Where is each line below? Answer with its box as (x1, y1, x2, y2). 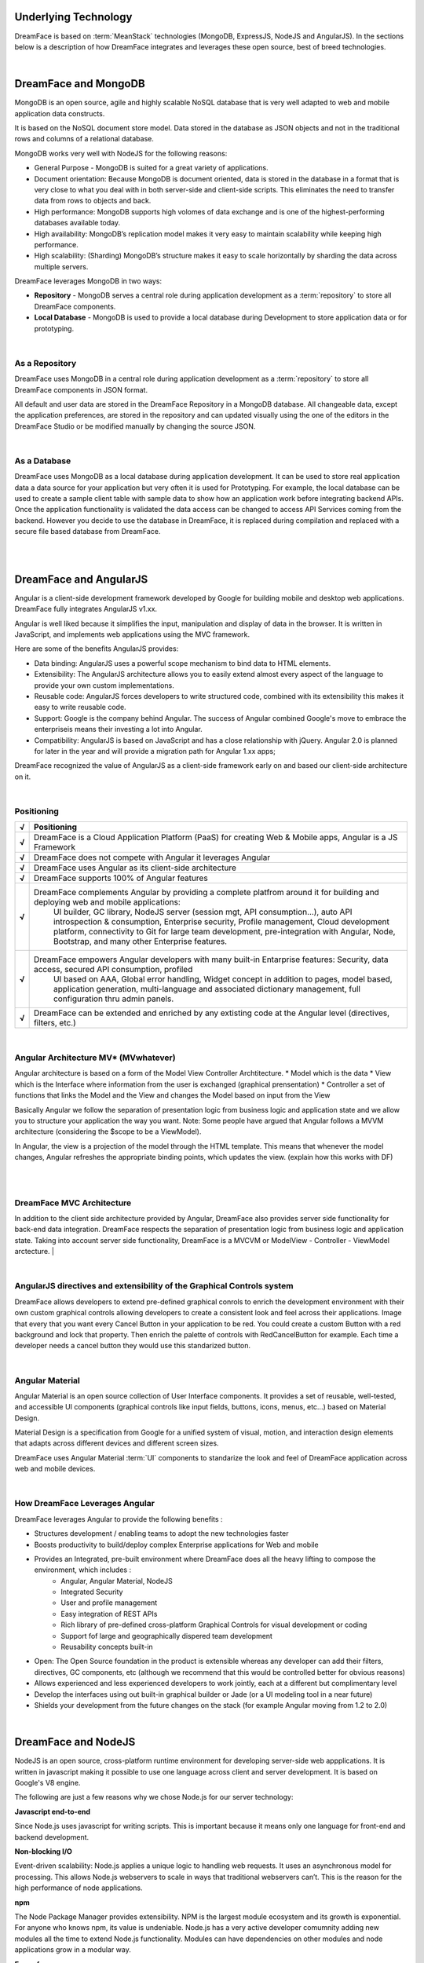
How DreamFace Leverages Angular (14, 1498, 155, 1509)
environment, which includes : (34, 1565, 132, 1574)
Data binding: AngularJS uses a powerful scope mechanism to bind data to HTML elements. (34, 658, 331, 667)
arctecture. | (14, 1247, 55, 1256)
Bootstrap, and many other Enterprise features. (53, 936, 228, 947)
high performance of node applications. (14, 1883, 143, 1892)
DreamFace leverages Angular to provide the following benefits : (14, 1514, 223, 1523)
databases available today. (34, 218, 121, 228)
